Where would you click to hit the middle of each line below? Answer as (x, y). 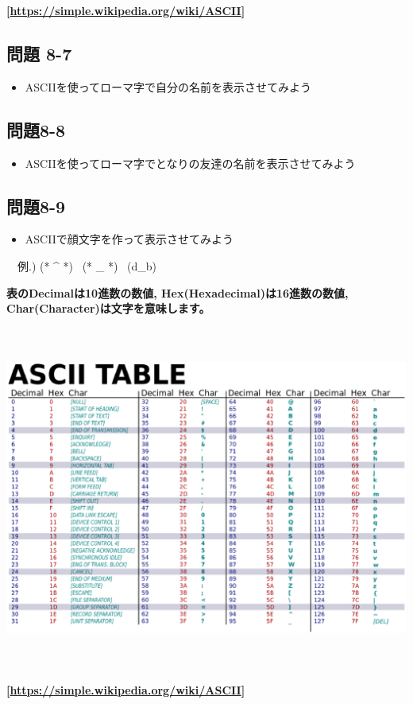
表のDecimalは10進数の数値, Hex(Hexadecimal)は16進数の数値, (178, 292)
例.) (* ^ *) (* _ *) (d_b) (87, 265)
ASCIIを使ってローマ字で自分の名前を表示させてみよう (168, 86)
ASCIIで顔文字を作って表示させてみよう (129, 239)
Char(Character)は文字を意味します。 (108, 308)
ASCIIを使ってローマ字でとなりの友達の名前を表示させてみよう (190, 163)
